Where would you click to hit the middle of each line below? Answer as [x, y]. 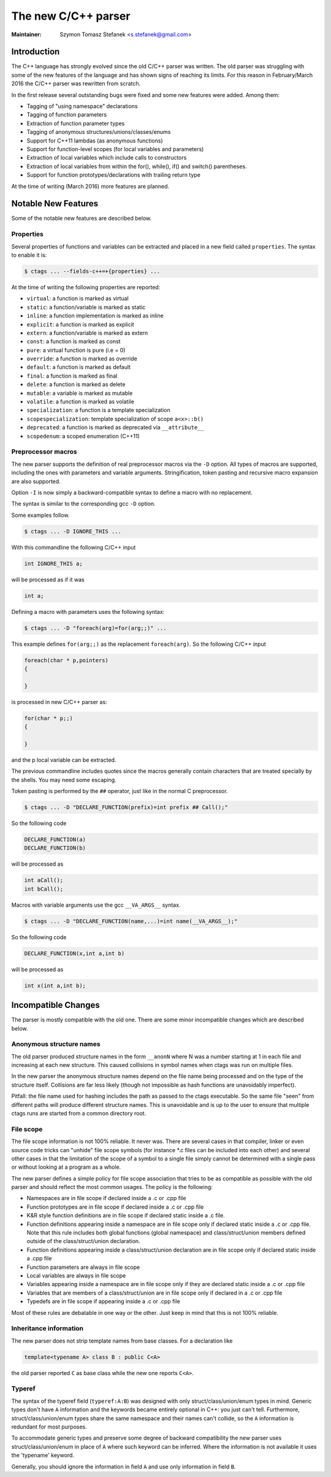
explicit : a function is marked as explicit [80, 324]
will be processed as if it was [48, 580]
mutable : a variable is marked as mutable [80, 393]
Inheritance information [48, 1328]
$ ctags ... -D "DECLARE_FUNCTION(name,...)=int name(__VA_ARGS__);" [131, 921]
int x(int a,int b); [55, 986]
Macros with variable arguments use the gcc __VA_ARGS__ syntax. [96, 905]
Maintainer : [27, 34]
